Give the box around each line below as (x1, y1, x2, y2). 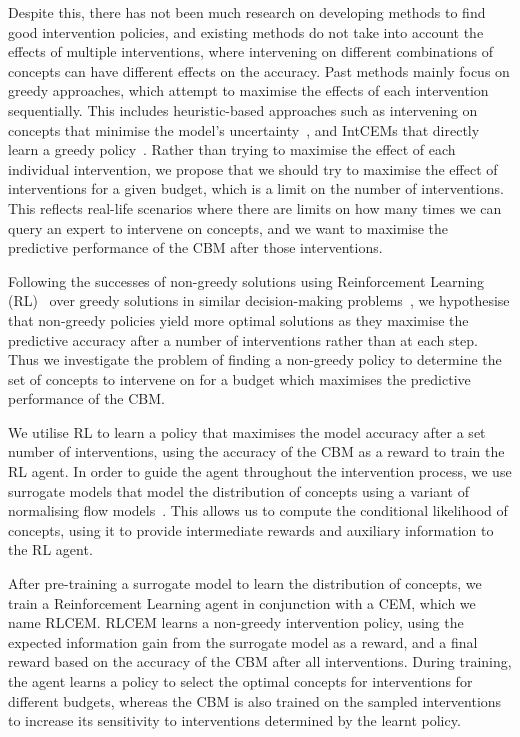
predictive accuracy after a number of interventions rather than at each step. (8, 329, 478, 350)
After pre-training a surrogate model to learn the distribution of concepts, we (8, 573, 482, 594)
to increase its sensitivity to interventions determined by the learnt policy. (8, 710, 461, 731)
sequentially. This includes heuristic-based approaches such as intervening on (8, 99, 478, 120)
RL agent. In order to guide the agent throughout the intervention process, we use (8, 461, 512, 482)
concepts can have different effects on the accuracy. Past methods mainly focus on (8, 60, 510, 81)
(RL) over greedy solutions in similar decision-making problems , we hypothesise (8, 290, 510, 311)
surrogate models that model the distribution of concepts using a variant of (8, 480, 470, 501)
